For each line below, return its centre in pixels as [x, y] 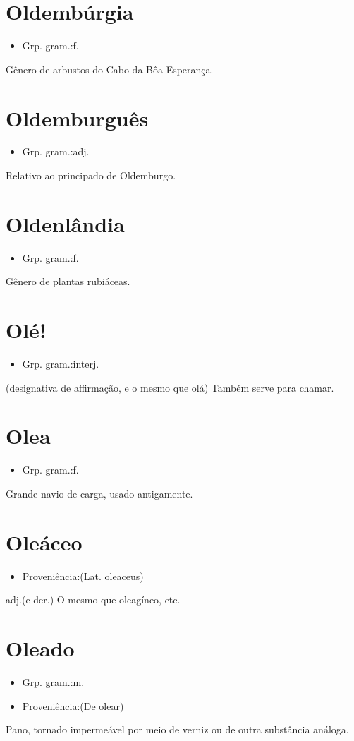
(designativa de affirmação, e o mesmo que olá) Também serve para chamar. [170, 387]
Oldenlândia [65, 223]
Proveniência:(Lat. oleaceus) [83, 576]
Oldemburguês [77, 118]
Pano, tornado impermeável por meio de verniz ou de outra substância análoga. [177, 729]
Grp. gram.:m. [53, 682]
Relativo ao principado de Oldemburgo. [91, 175]
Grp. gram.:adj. [56, 151]
